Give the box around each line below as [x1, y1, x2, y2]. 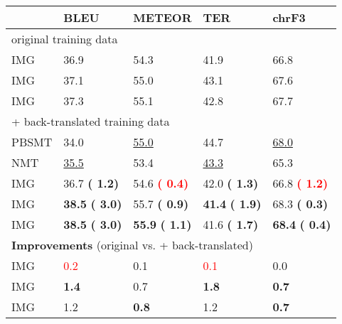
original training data [11, 31, 118, 47]
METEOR [133, 9, 192, 26]
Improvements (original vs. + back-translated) [11, 237, 253, 253]
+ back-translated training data [11, 113, 170, 129]
